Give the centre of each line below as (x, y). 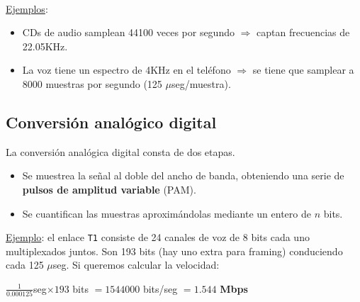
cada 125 (25, 265)
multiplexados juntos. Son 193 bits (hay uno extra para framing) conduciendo (174, 251)
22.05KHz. (45, 46)
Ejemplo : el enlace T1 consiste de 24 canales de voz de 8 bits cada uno (158, 237)
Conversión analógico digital (111, 122)
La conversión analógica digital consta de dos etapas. (120, 151)
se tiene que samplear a (303, 70)
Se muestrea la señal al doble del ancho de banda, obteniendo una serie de (183, 175)
